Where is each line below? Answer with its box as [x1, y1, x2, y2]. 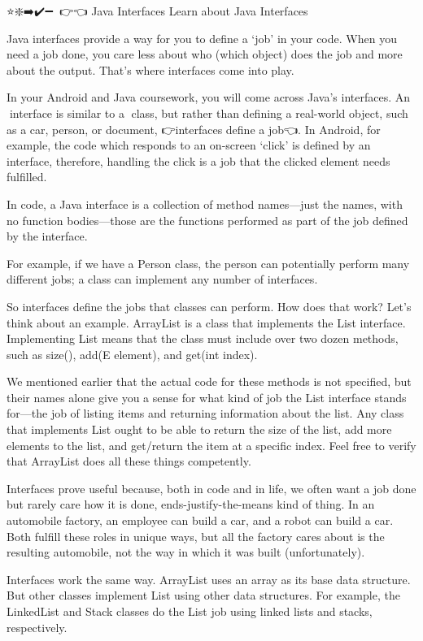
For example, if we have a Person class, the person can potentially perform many [7, 254, 410, 271]
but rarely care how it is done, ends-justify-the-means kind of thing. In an [7, 496, 375, 513]
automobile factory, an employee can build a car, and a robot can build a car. [7, 512, 394, 529]
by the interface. [7, 227, 88, 245]
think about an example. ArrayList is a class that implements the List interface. [7, 314, 406, 331]
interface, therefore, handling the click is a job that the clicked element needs [7, 152, 390, 169]
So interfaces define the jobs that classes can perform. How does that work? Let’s [7, 297, 412, 314]
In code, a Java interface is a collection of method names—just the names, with [7, 195, 403, 212]
